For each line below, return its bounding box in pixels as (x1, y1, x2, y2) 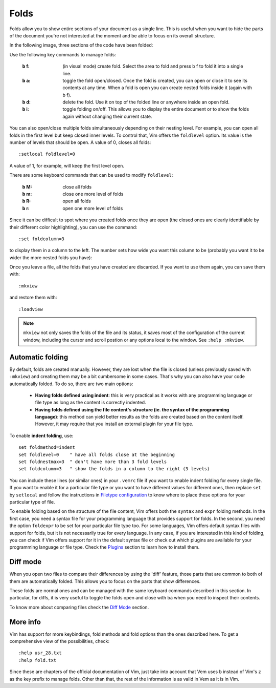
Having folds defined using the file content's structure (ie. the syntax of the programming (35, 406, 229, 412)
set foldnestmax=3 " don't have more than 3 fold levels (18, 459, 167, 465)
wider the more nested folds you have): (9, 254, 92, 261)
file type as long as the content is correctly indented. (35, 400, 146, 406)
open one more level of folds (62, 205, 123, 211)
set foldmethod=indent (18, 445, 76, 450)
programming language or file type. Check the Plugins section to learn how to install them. (9, 544, 200, 550)
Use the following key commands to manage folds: (9, 51, 116, 57)
